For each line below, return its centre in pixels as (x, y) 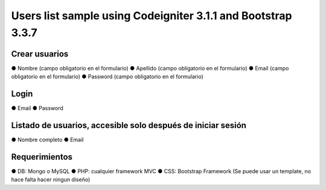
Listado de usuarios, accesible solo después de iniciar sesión (129, 125)
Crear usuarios (40, 54)
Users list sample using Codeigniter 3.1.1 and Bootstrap (152, 16)
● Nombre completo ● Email (47, 140)
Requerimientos (42, 157)
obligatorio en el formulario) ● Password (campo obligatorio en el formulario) (107, 77)
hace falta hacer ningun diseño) (51, 180)
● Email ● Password (37, 108)
